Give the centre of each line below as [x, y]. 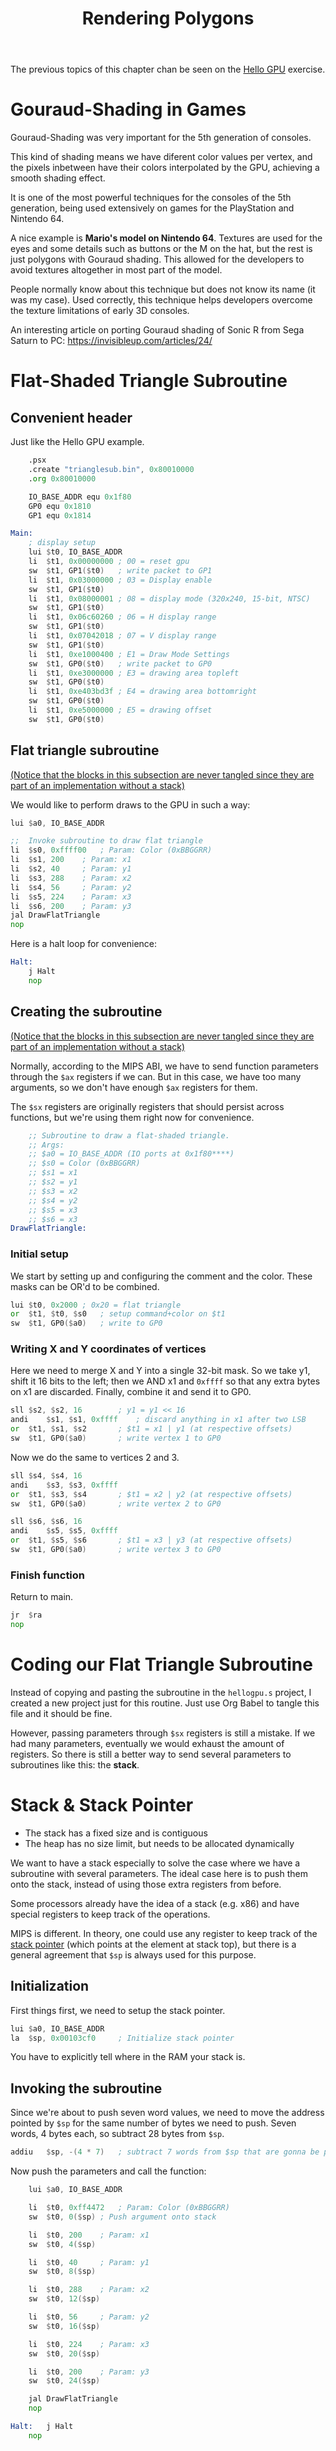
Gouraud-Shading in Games [128, 109]
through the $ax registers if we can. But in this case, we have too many [156, 1076]
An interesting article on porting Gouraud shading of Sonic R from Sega [157, 330]
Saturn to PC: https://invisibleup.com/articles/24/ [111, 341]
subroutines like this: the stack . [75, 1764]
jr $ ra [26, 1615]
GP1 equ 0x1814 [60, 515]
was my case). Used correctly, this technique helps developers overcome [161, 300]
